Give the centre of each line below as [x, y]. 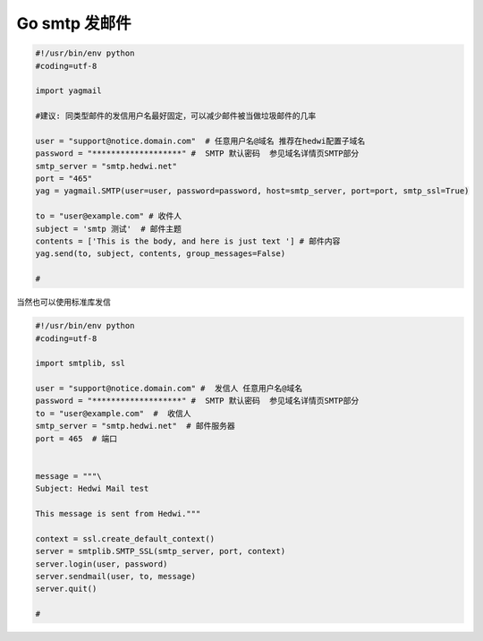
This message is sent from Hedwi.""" [118, 513]
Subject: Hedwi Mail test [92, 489]
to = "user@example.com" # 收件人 [109, 216]
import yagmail [68, 91]
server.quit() [66, 589]
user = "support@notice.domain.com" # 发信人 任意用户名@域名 [169, 389]
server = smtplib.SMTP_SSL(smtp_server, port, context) [161, 551]
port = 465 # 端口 [76, 438]
